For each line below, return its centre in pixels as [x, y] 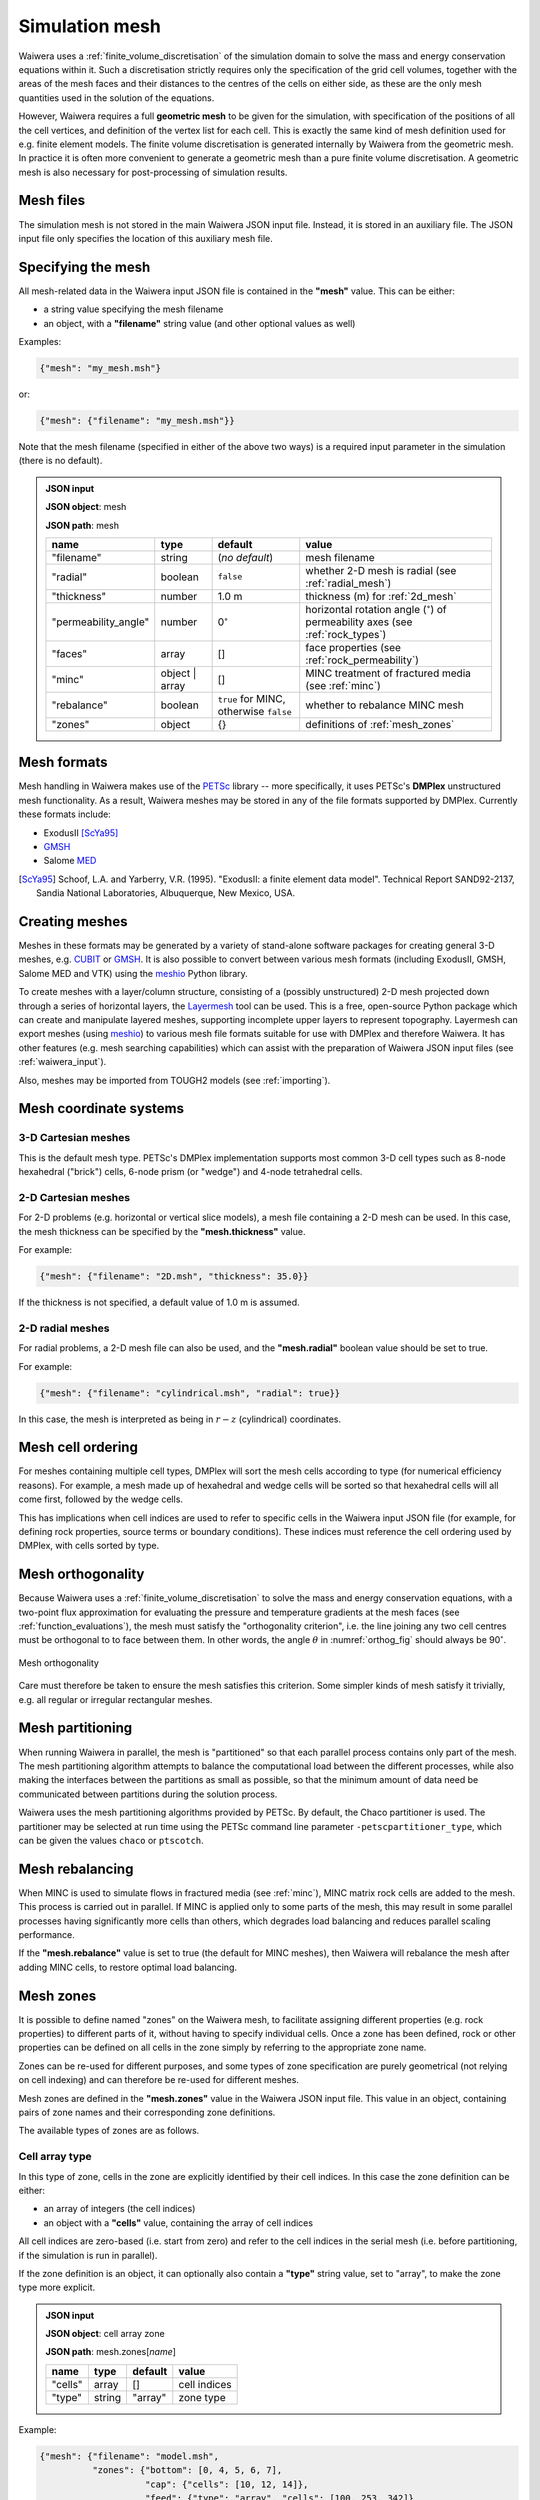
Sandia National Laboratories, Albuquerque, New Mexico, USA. [165, 893]
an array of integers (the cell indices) [119, 2209]
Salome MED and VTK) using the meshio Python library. [133, 973]
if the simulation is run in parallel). [88, 2255]
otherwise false [254, 711]
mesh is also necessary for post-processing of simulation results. [153, 172]
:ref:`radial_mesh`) [348, 583]
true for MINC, [251, 698]
